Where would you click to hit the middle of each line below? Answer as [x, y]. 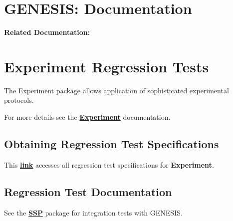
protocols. [19, 100]
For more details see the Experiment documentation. [87, 117]
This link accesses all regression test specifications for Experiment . [109, 164]
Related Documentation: [47, 32]
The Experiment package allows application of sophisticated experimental [116, 90]
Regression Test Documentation [88, 191]
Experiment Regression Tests [107, 66]
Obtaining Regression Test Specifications [112, 144]
